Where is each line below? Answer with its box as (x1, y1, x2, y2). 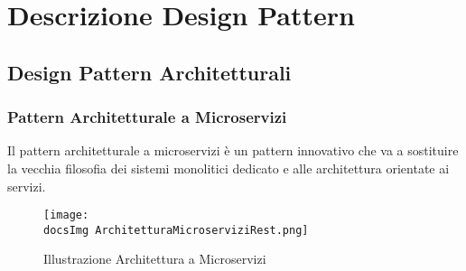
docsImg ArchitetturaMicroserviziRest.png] (43, 223, 309, 237)
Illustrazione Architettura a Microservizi (43, 249, 266, 268)
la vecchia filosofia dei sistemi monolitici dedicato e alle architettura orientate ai (7, 158, 450, 177)
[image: (43, 209, 89, 222)
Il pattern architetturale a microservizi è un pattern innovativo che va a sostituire (7, 141, 459, 160)
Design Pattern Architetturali (7, 58, 292, 86)
